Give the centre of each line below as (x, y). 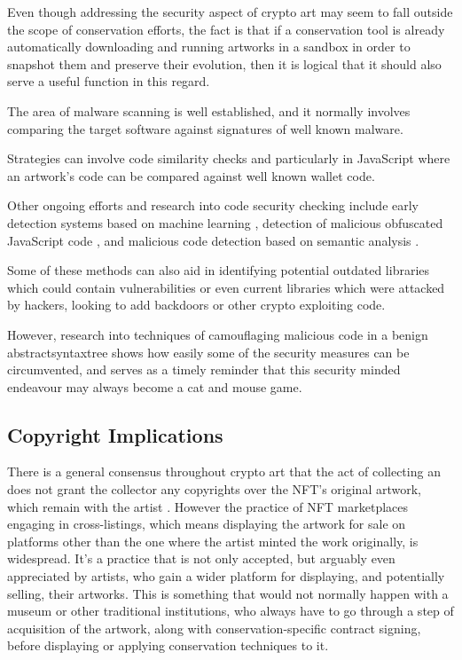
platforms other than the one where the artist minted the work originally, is (213, 541)
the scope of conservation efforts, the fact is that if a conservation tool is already (226, 29)
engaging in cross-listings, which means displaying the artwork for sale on (207, 524)
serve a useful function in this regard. (109, 81)
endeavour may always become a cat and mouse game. (155, 386)
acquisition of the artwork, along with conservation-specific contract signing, (214, 628)
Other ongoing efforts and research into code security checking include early (213, 205)
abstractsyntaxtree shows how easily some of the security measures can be (208, 352)
